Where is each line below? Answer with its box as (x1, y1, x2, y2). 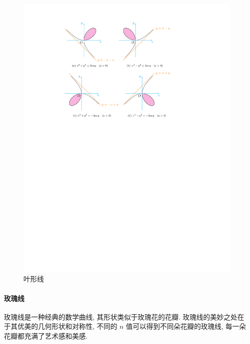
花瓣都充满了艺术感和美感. (4, 331, 88, 341)
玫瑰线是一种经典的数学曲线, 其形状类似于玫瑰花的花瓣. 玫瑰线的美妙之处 (4, 311, 238, 322)
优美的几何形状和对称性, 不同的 (17, 321, 117, 331)
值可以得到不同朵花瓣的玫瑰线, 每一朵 (126, 321, 246, 331)
